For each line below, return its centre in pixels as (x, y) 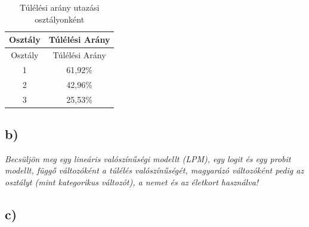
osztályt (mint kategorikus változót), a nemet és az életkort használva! (132, 182)
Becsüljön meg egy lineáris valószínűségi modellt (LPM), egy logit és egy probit (148, 158)
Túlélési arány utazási (60, 7)
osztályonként (60, 19)
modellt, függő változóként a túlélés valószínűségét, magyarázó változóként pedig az (154, 170)
